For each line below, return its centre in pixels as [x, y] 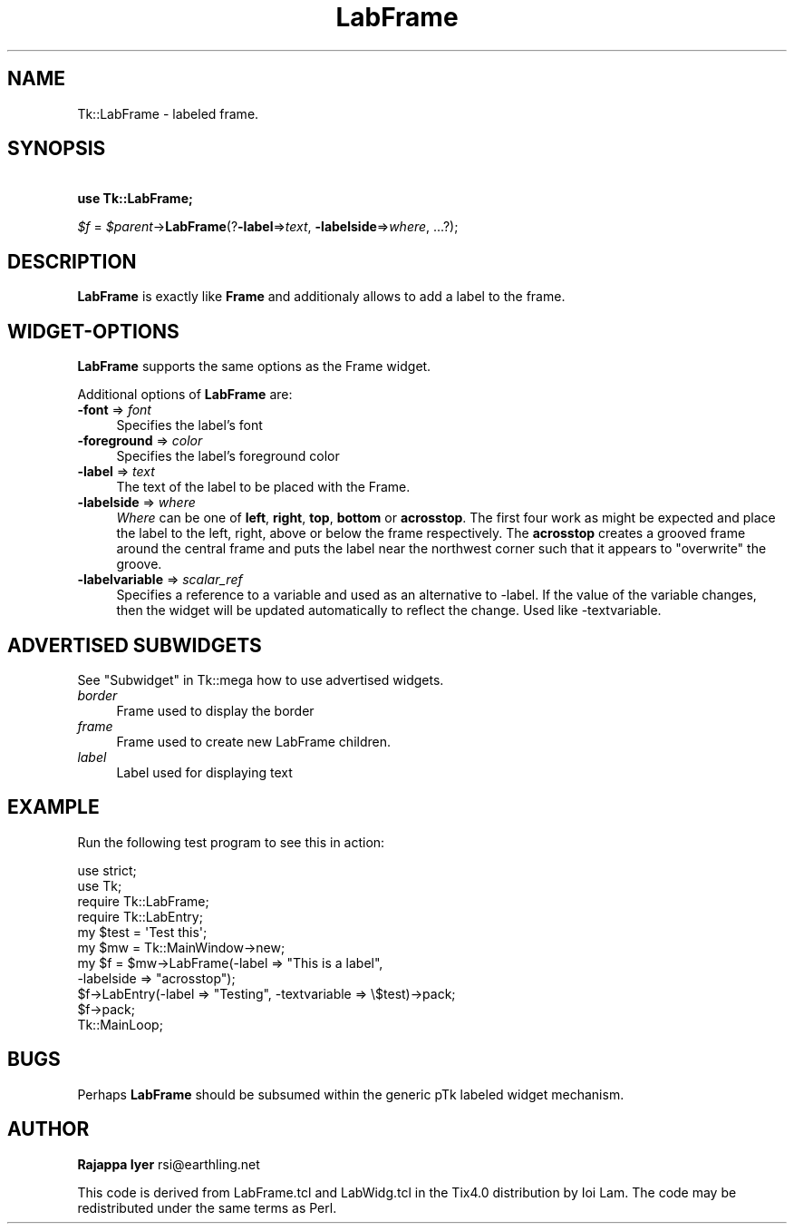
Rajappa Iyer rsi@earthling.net [169, 1164]
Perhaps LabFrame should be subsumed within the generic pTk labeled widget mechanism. [351, 1094]
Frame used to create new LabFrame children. [254, 741]
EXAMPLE [53, 807]
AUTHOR [48, 1129]
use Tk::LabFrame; [135, 199]
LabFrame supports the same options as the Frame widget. [254, 366]
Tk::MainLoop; [120, 1024]
